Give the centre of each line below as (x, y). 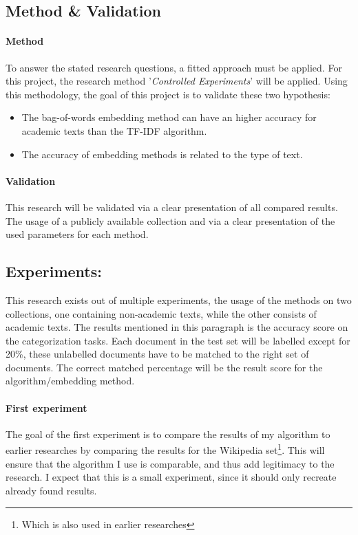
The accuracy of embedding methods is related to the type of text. (162, 154)
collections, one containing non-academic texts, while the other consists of (161, 313)
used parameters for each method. (77, 234)
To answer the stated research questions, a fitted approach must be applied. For (174, 67)
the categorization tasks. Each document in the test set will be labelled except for (178, 340)
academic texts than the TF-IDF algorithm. (114, 130)
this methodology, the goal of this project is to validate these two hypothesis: (168, 94)
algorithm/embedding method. (70, 381)
